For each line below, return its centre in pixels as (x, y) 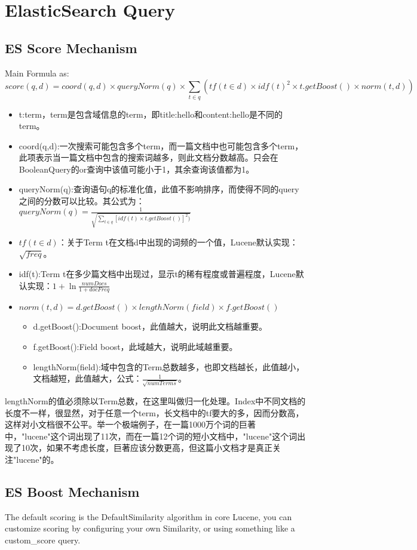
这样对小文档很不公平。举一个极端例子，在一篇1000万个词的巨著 (130, 424)
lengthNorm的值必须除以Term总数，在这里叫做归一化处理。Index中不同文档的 (155, 400)
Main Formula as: (37, 73)
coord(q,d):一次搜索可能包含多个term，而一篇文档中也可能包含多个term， (161, 145)
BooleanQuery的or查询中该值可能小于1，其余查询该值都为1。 (137, 169)
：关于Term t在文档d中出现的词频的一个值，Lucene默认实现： (178, 242)
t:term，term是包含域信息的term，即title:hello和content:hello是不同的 (151, 114)
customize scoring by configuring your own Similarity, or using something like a (150, 528)
